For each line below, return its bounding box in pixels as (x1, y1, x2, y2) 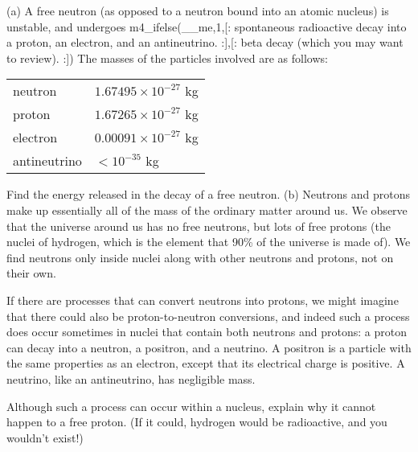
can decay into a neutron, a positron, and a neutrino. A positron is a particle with (6, 339, 412, 355)
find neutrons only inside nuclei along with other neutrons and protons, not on (6, 249, 394, 265)
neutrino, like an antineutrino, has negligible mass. (6, 370, 256, 387)
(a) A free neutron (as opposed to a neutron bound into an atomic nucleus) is (6, 2, 389, 18)
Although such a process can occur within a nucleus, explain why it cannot (6, 397, 376, 414)
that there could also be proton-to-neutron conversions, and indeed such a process (6, 307, 410, 324)
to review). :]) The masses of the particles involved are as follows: (6, 49, 328, 66)
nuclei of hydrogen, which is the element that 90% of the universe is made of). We (6, 233, 411, 250)
